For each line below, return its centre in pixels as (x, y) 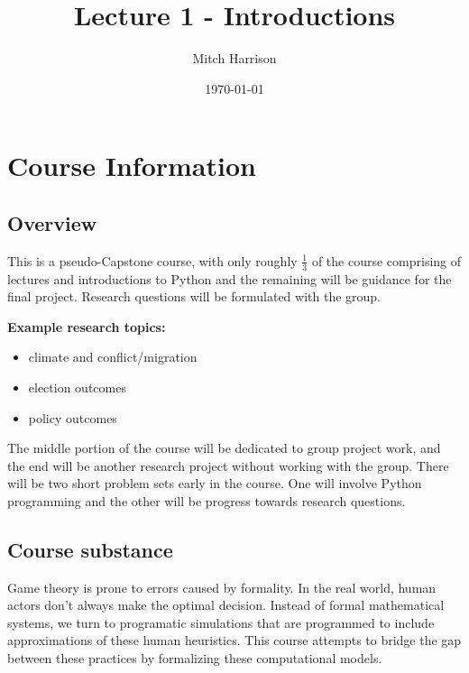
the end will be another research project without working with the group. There (228, 465)
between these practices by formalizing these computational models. (195, 658)
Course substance (90, 549)
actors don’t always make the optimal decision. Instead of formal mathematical (226, 605)
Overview (52, 222)
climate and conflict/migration (113, 357)
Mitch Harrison (234, 58)
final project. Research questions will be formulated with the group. (194, 296)
